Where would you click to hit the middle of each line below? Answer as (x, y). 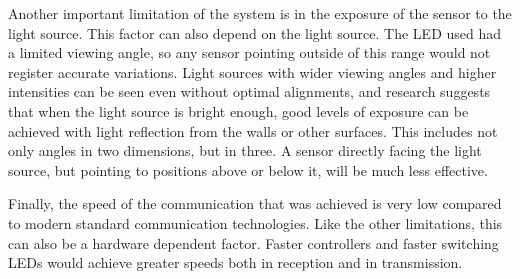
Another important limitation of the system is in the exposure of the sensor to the (260, 13)
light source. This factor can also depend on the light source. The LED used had (255, 32)
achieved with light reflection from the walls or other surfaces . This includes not (253, 130)
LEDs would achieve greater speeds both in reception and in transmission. (235, 262)
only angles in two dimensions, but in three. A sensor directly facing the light (245, 150)
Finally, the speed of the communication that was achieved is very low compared (255, 203)
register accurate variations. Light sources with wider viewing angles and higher (252, 71)
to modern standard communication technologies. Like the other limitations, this (255, 222)
